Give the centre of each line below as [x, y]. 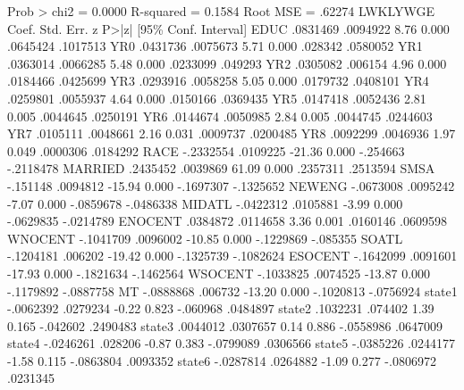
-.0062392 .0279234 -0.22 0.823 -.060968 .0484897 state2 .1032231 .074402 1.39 [221, 308]
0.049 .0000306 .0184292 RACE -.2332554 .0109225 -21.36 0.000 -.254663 [206, 150]
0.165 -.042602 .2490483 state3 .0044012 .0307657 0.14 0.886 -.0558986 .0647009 [225, 325]
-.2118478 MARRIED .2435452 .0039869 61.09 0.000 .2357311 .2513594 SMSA [221, 168]
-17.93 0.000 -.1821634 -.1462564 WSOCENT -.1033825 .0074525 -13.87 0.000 [219, 273]
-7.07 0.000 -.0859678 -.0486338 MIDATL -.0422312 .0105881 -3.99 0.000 [205, 203]
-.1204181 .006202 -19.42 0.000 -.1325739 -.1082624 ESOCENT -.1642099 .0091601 [232, 256]
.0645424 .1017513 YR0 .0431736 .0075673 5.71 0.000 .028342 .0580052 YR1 [215, 46]
